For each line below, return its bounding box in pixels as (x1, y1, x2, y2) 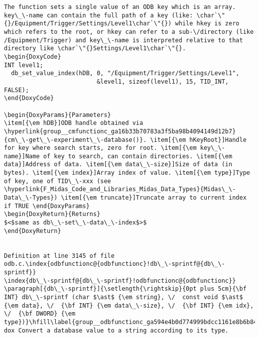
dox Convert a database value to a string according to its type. (4, 327, 229, 334)
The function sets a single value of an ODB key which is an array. (4, 3, 236, 10)
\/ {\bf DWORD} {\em (4, 310, 76, 318)
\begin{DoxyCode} (4, 53, 61, 60)
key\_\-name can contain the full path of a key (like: (4, 11, 193, 19)
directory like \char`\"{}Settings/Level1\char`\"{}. (4, 45, 186, 52)
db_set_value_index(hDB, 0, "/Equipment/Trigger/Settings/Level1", (11, 70, 240, 77)
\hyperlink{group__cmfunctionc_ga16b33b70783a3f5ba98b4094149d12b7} (4, 127, 236, 135)
